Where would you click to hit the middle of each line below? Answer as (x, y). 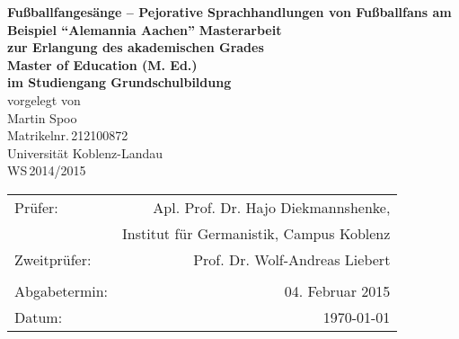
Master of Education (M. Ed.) (102, 64)
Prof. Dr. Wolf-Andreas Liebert (292, 259)
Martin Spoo (42, 117)
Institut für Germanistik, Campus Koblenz (256, 233)
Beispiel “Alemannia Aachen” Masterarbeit (145, 29)
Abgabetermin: (62, 290)
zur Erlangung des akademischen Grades (136, 47)
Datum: (39, 317)
